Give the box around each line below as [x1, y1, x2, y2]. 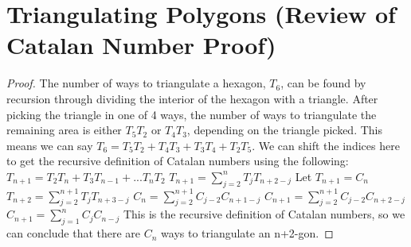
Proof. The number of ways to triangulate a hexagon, [6, 75, 266, 91]
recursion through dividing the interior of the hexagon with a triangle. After [6, 90, 378, 106]
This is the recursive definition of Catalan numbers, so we [123, 206, 405, 222]
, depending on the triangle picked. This [186, 122, 382, 138]
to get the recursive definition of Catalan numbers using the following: [6, 152, 349, 169]
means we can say [6, 137, 93, 153]
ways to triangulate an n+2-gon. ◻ [161, 225, 334, 241]
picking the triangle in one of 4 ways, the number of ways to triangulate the [6, 106, 377, 122]
